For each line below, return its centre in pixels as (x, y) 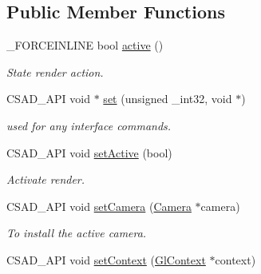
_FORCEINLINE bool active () (85, 45)
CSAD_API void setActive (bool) (89, 152)
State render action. (55, 71)
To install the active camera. (77, 233)
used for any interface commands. (89, 125)
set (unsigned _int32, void (168, 99)
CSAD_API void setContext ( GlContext (106, 259)
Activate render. (46, 179)
